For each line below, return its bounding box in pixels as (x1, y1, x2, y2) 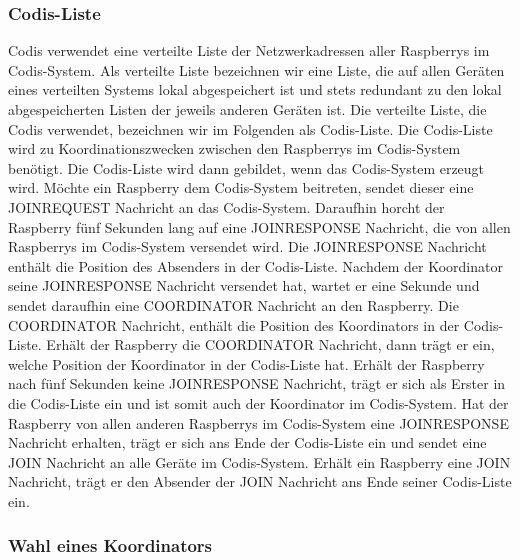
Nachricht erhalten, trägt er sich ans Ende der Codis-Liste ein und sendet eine (8, 432, 487, 453)
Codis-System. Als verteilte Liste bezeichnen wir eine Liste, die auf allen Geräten (8, 59, 505, 80)
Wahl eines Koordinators (8, 533, 213, 558)
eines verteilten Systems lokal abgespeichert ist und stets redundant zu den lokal (8, 79, 502, 100)
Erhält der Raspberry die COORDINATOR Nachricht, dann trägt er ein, (46, 334, 495, 355)
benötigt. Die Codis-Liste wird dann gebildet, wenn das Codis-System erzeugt (8, 157, 485, 178)
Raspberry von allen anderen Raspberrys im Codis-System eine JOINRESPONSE (8, 412, 509, 433)
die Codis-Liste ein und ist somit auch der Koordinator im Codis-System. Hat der (8, 392, 509, 413)
